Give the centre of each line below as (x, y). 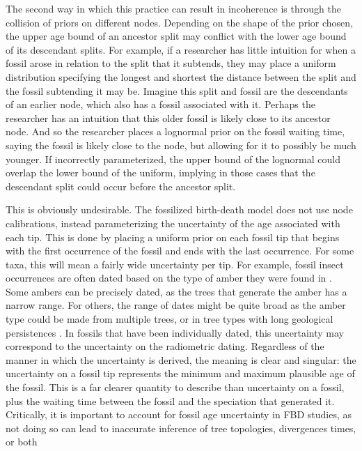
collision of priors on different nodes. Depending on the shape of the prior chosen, (179, 22)
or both (22, 442)
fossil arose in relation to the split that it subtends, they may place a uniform (171, 63)
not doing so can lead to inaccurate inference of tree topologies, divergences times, (181, 428)
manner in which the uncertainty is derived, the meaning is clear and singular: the (181, 359)
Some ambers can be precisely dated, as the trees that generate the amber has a (176, 291)
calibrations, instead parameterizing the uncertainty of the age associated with (173, 223)
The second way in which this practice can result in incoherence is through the (173, 8)
